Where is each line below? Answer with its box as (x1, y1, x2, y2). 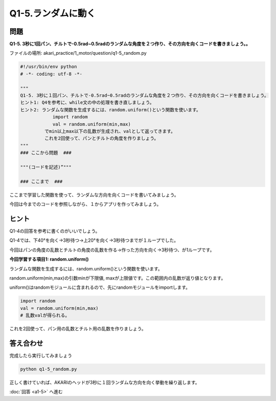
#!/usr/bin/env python (20, 64, 77, 70)
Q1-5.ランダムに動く (9, 8, 96, 19)
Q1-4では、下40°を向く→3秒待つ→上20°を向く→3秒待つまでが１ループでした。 (9, 237, 179, 243)
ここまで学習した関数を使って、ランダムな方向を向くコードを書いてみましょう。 (9, 192, 179, 198)
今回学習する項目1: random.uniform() (9, 256, 89, 262)
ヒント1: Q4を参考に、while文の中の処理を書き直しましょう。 (20, 100, 154, 105)
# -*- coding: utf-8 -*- (20, 71, 83, 77)
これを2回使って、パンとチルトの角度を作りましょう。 (44, 136, 159, 141)
